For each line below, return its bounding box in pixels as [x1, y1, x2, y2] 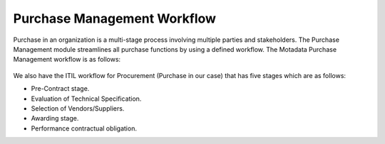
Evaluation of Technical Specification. [31, 94, 142, 103]
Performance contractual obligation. [31, 124, 137, 133]
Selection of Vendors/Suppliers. [31, 104, 125, 113]
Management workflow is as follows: [13, 55, 121, 64]
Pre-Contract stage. [31, 84, 90, 93]
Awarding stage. [31, 114, 79, 123]
